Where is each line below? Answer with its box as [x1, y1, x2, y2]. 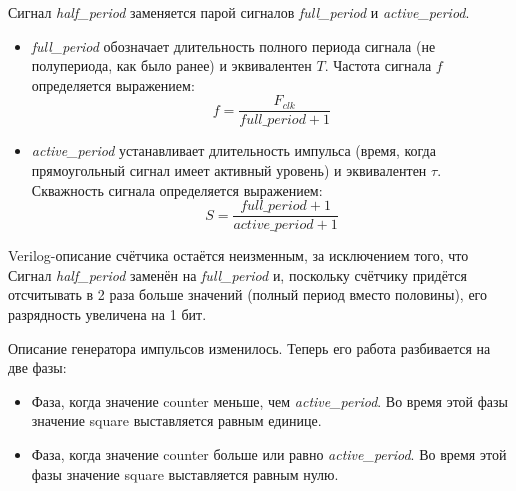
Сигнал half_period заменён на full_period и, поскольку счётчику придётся [8, 264, 467, 285]
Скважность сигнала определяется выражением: [31, 179, 323, 200]
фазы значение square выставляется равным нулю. [31, 463, 339, 484]
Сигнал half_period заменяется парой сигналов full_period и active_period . [8, 2, 470, 22]
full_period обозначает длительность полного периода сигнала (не [31, 35, 436, 56]
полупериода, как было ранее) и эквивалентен [31, 55, 312, 76]
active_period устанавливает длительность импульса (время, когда [31, 140, 436, 161]
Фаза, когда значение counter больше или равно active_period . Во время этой [31, 444, 507, 465]
